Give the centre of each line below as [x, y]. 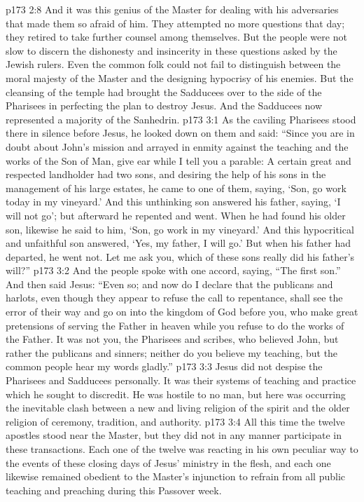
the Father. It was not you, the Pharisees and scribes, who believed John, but [172, 339]
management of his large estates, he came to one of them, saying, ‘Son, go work [176, 188]
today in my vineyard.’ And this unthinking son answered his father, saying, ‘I [173, 202]
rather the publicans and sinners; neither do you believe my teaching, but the [172, 352]
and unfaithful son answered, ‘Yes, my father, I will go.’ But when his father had [178, 243]
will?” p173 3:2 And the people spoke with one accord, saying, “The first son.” [173, 270]
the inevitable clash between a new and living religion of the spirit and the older [178, 408]
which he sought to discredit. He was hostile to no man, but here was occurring [176, 394]
